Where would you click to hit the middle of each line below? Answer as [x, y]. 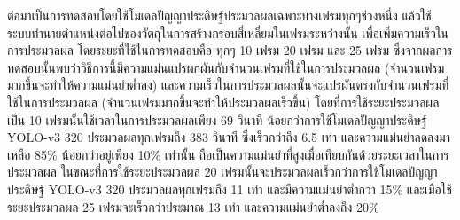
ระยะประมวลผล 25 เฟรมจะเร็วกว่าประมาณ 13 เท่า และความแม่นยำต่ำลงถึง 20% [193, 206]
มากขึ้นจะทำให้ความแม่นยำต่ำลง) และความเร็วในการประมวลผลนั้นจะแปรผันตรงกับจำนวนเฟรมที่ [228, 85]
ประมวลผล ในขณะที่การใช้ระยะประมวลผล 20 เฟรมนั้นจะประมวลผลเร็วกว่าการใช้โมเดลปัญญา [222, 172]
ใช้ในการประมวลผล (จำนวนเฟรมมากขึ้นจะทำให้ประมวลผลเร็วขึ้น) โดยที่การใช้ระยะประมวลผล [223, 102]
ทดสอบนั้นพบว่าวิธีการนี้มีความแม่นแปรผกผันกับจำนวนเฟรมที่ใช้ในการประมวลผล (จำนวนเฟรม [226, 67]
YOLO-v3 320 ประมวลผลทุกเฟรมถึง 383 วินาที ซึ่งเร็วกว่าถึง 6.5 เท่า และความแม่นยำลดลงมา [229, 137]
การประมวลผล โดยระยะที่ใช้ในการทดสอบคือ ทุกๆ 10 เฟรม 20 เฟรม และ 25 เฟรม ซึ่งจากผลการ [230, 50]
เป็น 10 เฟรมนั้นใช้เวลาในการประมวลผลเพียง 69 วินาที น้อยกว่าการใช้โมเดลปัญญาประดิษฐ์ [217, 119]
